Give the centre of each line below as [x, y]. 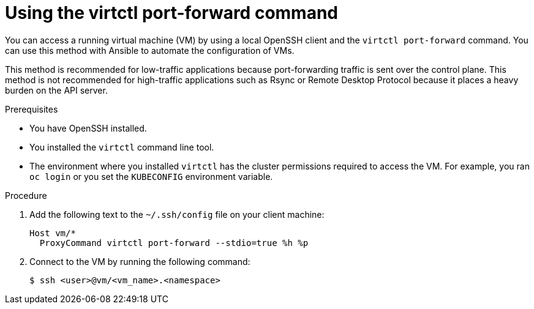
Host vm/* [53, 233]
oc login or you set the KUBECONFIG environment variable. [151, 176]
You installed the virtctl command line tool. [122, 147]
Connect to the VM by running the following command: [140, 261]
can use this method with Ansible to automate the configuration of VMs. [150, 50]
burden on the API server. [56, 90]
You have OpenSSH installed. [88, 128]
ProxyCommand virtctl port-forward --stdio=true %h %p [174, 243]
